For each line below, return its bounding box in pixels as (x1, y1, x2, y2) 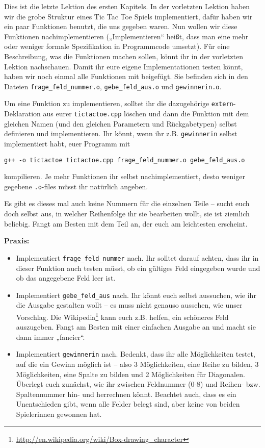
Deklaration (4, 108, 41, 119)
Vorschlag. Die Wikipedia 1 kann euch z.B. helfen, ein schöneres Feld (16, 310, 229, 322)
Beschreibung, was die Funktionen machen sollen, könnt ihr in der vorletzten (4, 51, 244, 61)
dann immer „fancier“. (16, 331, 85, 342)
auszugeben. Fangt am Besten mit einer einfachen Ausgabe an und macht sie (16, 321, 256, 332)
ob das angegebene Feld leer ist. (16, 272, 116, 283)
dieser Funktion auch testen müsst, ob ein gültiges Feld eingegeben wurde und (16, 262, 260, 273)
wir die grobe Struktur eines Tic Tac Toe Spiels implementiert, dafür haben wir (4, 11, 253, 21)
